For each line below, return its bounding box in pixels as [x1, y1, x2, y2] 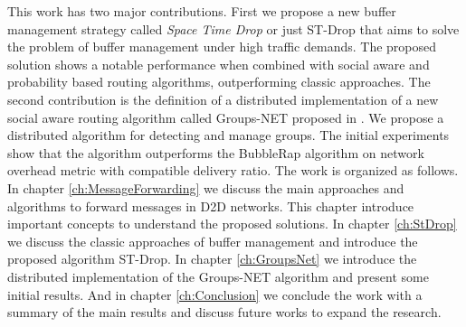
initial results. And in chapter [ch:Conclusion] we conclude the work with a [7, 285, 423, 304]
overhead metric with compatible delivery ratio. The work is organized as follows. [7, 161, 459, 180]
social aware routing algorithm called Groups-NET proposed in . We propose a [7, 107, 444, 126]
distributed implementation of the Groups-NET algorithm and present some [7, 266, 429, 285]
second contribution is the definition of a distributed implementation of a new [7, 89, 439, 108]
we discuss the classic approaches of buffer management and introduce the [7, 231, 418, 250]
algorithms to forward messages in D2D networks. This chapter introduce [7, 196, 414, 215]
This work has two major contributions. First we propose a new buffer [7, 2, 396, 20]
